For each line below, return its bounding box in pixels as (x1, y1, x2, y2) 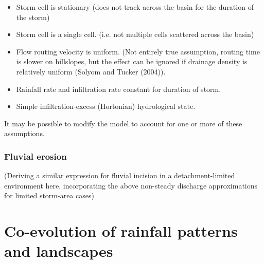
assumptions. (4, 128, 45, 139)
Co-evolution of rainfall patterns (4, 220, 238, 241)
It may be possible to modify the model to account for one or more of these (4, 118, 242, 128)
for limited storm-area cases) (4, 190, 94, 201)
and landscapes (4, 240, 113, 261)
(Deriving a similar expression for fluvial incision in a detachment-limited (4, 170, 235, 181)
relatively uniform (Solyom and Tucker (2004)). (16, 66, 166, 77)
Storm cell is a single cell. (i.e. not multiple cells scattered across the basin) (16, 29, 254, 40)
